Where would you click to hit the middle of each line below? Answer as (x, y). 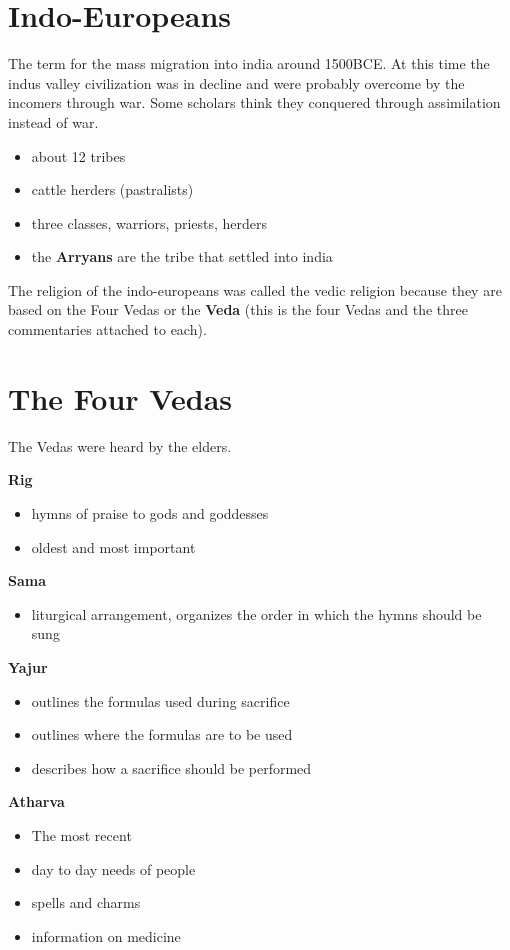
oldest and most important (113, 546)
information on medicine (106, 935)
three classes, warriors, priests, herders (149, 222)
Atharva (36, 801)
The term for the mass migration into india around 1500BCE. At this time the (249, 63)
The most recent (81, 834)
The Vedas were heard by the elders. (120, 445)
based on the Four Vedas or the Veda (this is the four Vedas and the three (238, 309)
